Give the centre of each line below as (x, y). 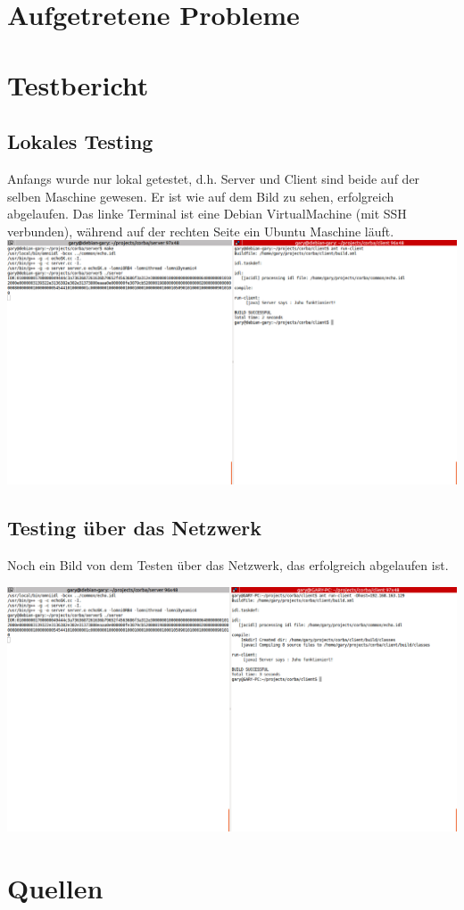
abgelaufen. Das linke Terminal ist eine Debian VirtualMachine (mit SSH (207, 214)
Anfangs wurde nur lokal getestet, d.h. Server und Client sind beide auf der (214, 178)
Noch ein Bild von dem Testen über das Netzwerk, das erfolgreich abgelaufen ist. (228, 565)
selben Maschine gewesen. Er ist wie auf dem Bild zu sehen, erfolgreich (201, 196)
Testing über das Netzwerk (134, 528)
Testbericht (78, 84)
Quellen (55, 887)
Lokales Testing (80, 141)
